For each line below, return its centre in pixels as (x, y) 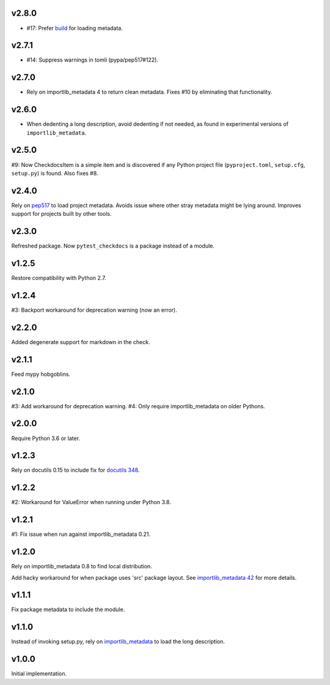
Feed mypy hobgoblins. (41, 374)
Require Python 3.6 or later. (46, 438)
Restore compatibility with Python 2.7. (59, 278)
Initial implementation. (39, 674)
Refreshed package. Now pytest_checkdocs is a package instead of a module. (113, 246)
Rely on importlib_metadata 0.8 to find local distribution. (82, 566)
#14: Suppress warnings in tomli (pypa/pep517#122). (93, 60)
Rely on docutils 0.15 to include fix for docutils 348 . (75, 470)
